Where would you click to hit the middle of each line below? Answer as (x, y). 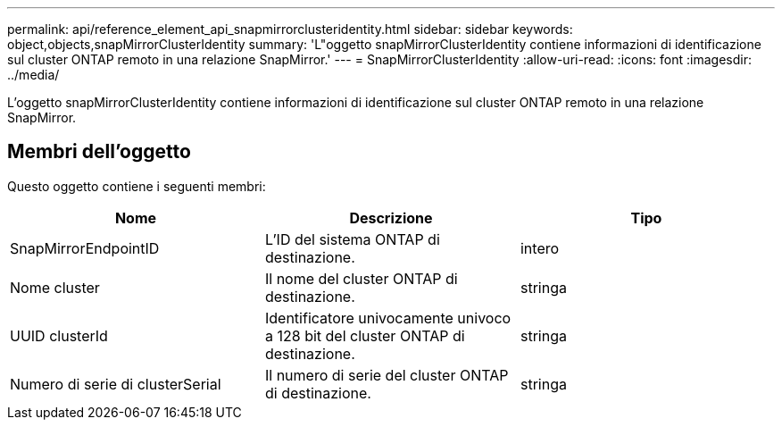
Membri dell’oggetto (99, 152)
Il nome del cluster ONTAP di (361, 278)
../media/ (33, 75)
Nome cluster (55, 287)
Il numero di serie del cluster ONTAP (387, 375)
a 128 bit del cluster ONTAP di (365, 335)
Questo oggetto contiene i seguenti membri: (137, 186)
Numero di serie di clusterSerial (116, 384)
